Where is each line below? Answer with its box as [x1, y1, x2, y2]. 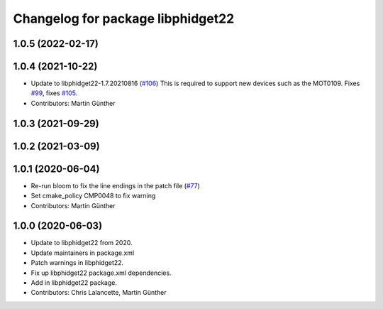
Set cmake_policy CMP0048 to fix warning [30, 192, 156, 200]
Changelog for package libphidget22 [13, 11, 235, 26]
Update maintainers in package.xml [30, 249, 135, 257]
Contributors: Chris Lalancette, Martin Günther [30, 288, 167, 297]
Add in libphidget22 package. [30, 278, 117, 287]
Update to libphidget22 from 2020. [30, 239, 133, 247]
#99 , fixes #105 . [30, 89, 78, 97]
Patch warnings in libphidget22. [30, 259, 124, 267]
